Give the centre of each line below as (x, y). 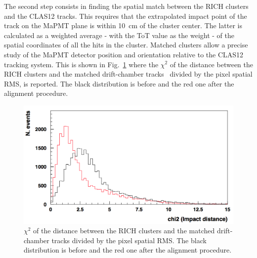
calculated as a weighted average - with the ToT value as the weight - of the (119, 35)
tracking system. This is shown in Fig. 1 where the (81, 64)
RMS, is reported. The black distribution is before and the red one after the (119, 83)
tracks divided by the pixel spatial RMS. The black (129, 240)
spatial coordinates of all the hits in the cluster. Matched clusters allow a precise (126, 45)
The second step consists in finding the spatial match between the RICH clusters (126, 6)
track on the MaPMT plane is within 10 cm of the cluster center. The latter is (123, 25)
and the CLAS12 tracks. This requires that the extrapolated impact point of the (126, 16)
